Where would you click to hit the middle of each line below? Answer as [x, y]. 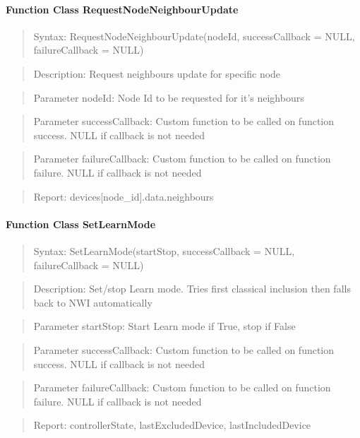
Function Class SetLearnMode [81, 224]
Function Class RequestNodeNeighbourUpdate [122, 9]
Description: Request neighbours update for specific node [157, 73]
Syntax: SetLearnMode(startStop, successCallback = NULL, [164, 250]
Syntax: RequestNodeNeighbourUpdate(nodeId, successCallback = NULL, [194, 36]
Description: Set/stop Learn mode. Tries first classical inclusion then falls [192, 289]
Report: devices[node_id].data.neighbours [124, 196]
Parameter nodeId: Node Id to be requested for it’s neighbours [169, 97]
